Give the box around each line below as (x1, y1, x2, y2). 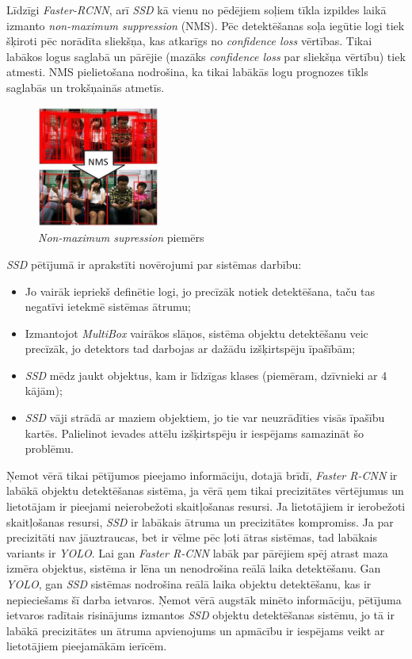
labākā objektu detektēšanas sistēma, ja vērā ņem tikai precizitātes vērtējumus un (6, 482, 404, 499)
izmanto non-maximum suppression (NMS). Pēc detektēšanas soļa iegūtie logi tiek (6, 17, 405, 33)
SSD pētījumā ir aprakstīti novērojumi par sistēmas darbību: (6, 255, 302, 272)
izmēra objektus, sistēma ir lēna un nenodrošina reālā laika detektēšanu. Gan (6, 560, 381, 577)
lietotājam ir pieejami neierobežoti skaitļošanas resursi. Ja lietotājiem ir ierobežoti (6, 498, 406, 515)
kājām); (25, 382, 63, 399)
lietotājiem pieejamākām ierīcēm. (6, 638, 167, 654)
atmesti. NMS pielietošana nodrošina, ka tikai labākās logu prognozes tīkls (6, 63, 368, 80)
